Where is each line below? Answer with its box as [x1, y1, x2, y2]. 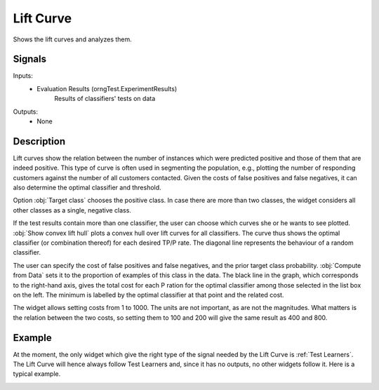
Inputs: [13, 72, 33, 80]
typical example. [13, 370, 61, 378]
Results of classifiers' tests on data [54, 95, 156, 103]
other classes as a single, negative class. [13, 206, 131, 214]
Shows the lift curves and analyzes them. [13, 35, 133, 43]
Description [13, 135, 66, 147]
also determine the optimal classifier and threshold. [13, 183, 161, 192]
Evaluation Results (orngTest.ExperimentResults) [36, 84, 178, 93]
